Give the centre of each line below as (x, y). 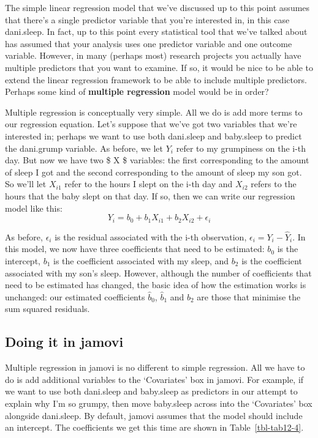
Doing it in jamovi (64, 342)
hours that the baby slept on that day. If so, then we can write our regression (150, 195)
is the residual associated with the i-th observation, (151, 236)
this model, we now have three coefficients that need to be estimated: (135, 249)
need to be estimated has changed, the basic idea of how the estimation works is (156, 285)
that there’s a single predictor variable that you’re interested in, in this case (147, 19)
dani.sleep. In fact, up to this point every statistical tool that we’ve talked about (156, 32)
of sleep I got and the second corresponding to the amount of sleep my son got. (153, 172)
